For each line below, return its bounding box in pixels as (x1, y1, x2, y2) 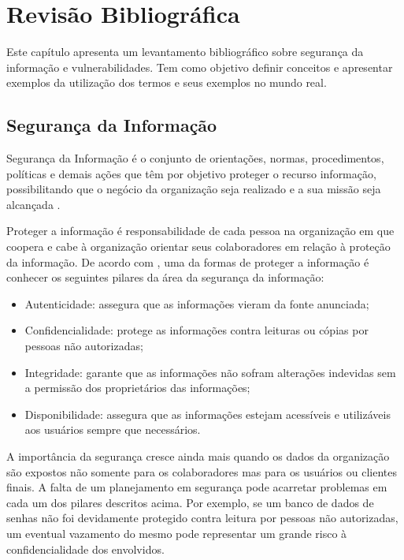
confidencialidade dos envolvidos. (6, 540, 165, 557)
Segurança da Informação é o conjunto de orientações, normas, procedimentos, (6, 150, 384, 166)
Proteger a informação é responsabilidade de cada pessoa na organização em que (6, 222, 395, 239)
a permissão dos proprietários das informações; (24, 379, 250, 396)
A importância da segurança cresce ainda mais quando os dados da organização (6, 448, 390, 465)
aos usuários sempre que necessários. (24, 421, 201, 438)
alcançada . (6, 196, 61, 212)
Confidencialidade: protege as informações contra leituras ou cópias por (24, 322, 369, 338)
